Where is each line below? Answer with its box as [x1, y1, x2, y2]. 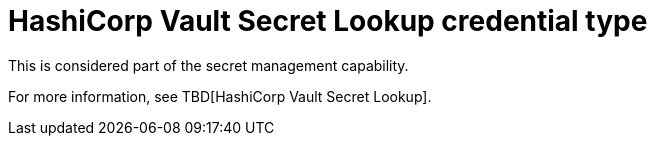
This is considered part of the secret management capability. [8, 56, 409, 74]
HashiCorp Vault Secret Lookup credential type [8, 4, 648, 38]
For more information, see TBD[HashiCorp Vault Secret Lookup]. [8, 87, 432, 105]
